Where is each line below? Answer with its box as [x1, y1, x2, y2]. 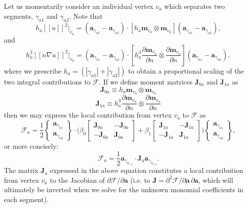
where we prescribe [4, 65, 62, 76]
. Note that [69, 10, 103, 21]
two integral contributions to [4, 76, 91, 86]
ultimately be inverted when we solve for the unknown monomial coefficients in [4, 184, 244, 195]
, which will [198, 174, 233, 185]
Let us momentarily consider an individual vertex [4, 1, 154, 11]
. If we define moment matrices [99, 76, 193, 86]
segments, [4, 10, 33, 21]
